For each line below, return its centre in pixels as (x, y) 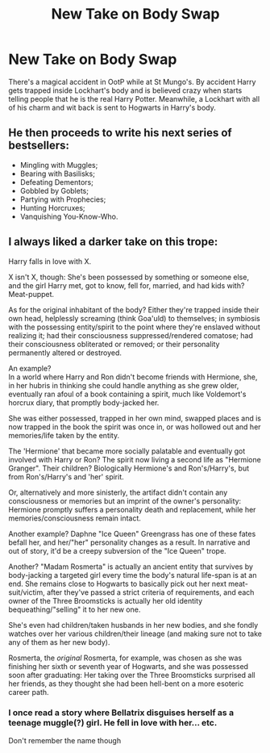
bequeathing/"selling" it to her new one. (75, 609)
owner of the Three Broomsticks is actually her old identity (106, 600)
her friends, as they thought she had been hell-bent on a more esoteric (126, 684)
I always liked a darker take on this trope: (113, 242)
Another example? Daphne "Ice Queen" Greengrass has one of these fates (132, 533)
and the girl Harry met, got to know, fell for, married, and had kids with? (127, 285)
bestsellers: (39, 146)
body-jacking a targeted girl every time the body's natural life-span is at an (133, 575)
